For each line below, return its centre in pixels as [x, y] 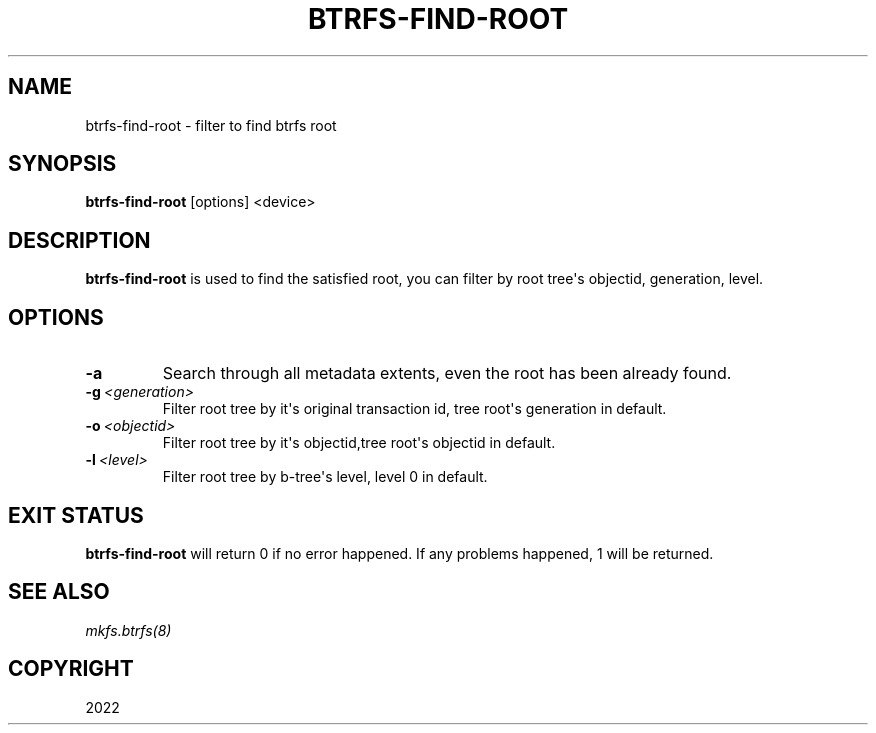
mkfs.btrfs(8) [128, 630]
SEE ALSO [59, 592]
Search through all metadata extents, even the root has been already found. [447, 373]
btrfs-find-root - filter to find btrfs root [211, 125]
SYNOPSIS [62, 164]
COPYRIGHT [71, 669]
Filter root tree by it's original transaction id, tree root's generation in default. [414, 409]
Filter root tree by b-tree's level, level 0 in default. [325, 477]
